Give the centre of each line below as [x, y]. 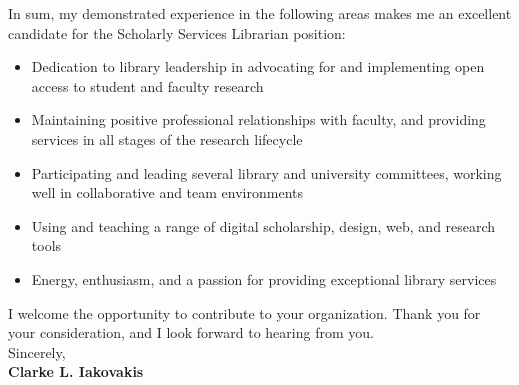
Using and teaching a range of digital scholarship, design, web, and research [263, 225]
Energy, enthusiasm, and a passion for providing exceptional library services [264, 278]
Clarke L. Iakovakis [76, 371]
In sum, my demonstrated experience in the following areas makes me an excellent [260, 13]
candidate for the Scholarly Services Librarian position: [177, 32]
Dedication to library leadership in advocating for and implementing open [258, 66]
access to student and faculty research [147, 85]
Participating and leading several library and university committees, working [266, 172]
